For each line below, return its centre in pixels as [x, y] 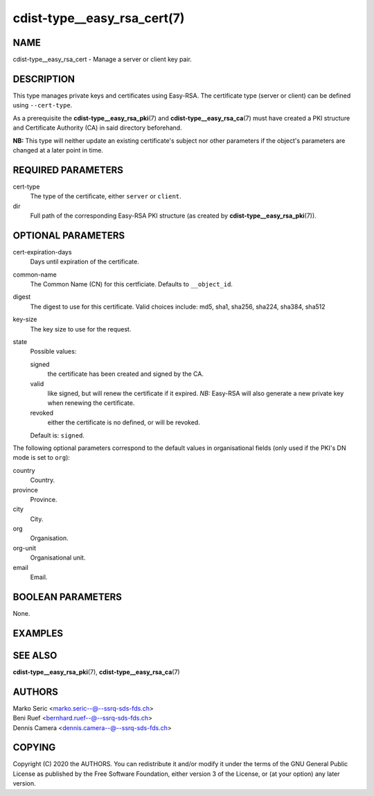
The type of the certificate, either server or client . [106, 196]
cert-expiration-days [42, 252]
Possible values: [53, 352]
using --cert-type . [43, 105]
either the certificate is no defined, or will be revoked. [124, 422]
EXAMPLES [38, 633]
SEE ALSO [35, 655]
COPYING [34, 748]
